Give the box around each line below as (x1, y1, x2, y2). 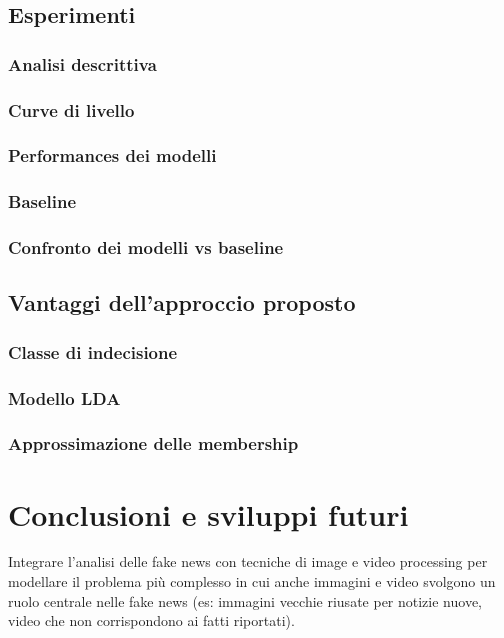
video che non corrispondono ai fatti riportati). (8, 610, 295, 631)
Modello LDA (8, 385, 121, 410)
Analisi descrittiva (8, 51, 157, 76)
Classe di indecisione (8, 339, 178, 364)
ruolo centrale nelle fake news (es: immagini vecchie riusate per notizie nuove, (8, 590, 482, 611)
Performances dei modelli (8, 143, 217, 168)
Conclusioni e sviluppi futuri (8, 493, 409, 534)
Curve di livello (8, 97, 135, 122)
